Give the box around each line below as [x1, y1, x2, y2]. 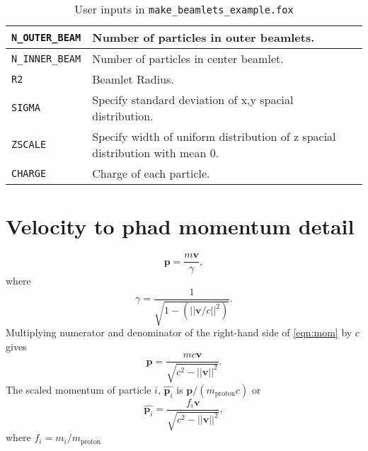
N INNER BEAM [11, 52, 81, 64]
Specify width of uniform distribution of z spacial [92, 128, 336, 144]
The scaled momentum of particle [6, 382, 151, 396]
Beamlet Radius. [92, 71, 174, 87]
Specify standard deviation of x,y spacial [92, 91, 294, 108]
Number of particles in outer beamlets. [92, 29, 315, 45]
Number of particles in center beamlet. [92, 50, 284, 67]
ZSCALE [11, 139, 47, 150]
